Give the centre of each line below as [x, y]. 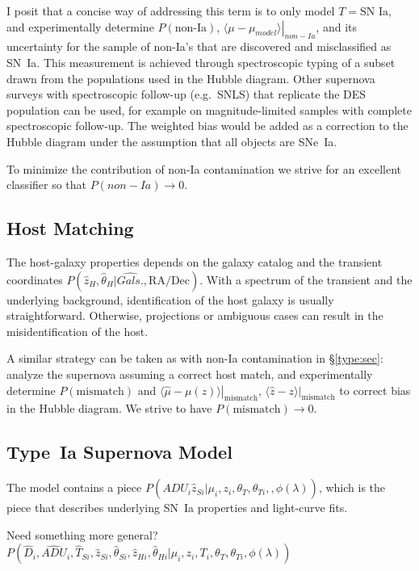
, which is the [352, 487]
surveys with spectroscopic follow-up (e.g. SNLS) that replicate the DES [186, 94]
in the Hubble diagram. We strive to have [109, 408]
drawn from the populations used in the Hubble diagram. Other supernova [191, 78]
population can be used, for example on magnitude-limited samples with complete [209, 109]
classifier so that [47, 185]
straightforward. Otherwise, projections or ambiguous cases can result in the [195, 315]
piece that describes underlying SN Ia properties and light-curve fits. [177, 508]
